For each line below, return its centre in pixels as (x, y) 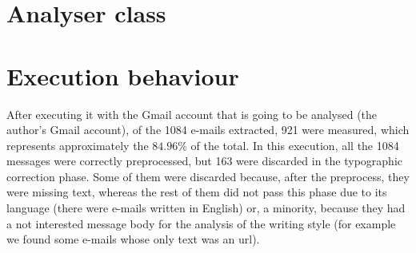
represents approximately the (78, 145)
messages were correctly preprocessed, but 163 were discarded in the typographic (204, 161)
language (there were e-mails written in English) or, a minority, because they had (206, 208)
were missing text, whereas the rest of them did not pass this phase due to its (197, 192)
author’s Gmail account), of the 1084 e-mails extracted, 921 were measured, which (208, 130)
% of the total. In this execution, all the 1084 (288, 145)
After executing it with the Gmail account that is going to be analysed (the (192, 114)
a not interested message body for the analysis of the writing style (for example (201, 223)
